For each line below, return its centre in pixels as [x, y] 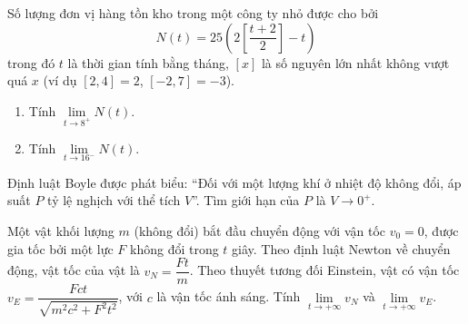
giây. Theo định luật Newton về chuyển [341, 248]
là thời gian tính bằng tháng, [148, 62]
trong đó [31, 62]
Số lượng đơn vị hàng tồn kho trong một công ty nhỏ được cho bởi [193, 13]
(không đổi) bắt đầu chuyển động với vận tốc [260, 230]
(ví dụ [60, 80]
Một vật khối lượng [61, 230]
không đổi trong [174, 248]
